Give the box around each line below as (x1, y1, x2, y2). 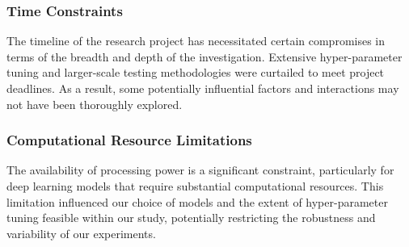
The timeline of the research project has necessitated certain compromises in (6, 32, 386, 49)
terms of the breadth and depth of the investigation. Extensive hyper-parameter (6, 48, 403, 65)
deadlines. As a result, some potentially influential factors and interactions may (6, 80, 399, 96)
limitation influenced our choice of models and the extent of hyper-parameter (6, 193, 388, 210)
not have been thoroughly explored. (6, 95, 183, 112)
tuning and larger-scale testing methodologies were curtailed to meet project (6, 64, 385, 81)
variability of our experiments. (6, 224, 156, 241)
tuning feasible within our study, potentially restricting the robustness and (6, 209, 376, 226)
